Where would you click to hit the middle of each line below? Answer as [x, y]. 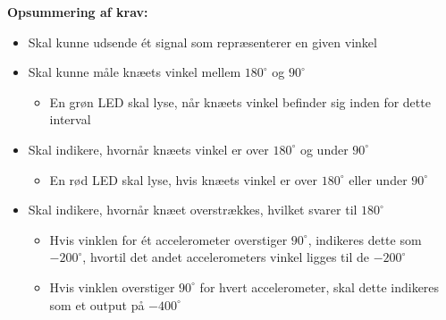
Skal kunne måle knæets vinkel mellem [135, 72]
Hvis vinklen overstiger [112, 286]
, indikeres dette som [365, 239]
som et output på [97, 304]
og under [324, 149]
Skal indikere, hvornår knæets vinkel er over [148, 149]
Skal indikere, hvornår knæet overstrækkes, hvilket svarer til [193, 210]
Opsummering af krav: [78, 12]
